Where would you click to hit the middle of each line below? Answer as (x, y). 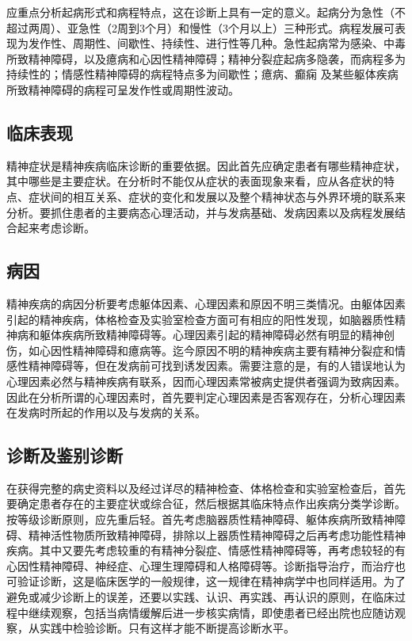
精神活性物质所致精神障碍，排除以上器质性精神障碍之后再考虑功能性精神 (217, 534)
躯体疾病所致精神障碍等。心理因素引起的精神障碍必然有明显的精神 (211, 335)
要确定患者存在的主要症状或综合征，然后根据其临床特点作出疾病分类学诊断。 (206, 504)
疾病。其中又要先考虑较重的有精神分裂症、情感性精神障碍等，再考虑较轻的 (200, 550)
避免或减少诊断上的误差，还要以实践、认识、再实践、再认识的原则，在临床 (200, 597)
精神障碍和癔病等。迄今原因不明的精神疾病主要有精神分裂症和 (233, 350)
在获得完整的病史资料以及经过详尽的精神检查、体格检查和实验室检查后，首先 (206, 488)
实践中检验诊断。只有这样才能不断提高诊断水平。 (167, 628)
